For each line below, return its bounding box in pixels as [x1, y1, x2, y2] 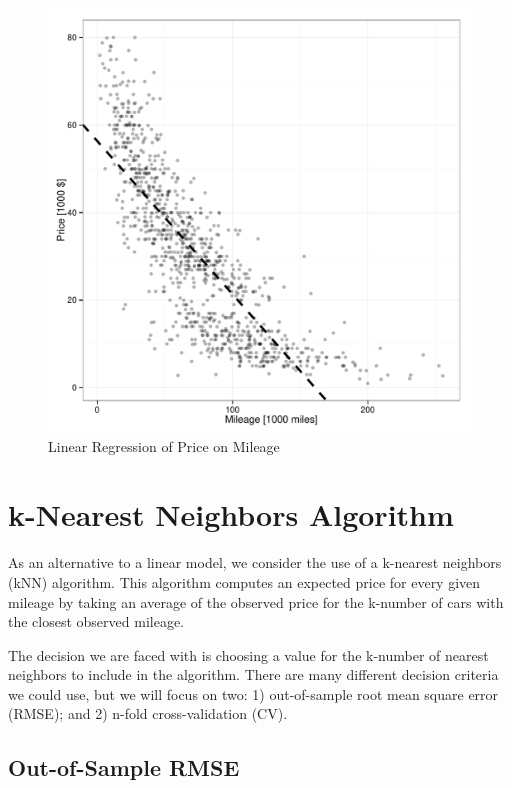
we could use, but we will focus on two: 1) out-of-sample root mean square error [8, 683, 499, 704]
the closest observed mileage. [8, 611, 185, 632]
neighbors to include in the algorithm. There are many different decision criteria [8, 664, 499, 685]
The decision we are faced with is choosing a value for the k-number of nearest [8, 644, 489, 665]
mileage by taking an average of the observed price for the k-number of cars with [8, 591, 504, 612]
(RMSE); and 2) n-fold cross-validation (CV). [8, 703, 288, 724]
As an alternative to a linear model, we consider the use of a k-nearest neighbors [8, 552, 502, 573]
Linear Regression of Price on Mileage [48, 435, 280, 456]
